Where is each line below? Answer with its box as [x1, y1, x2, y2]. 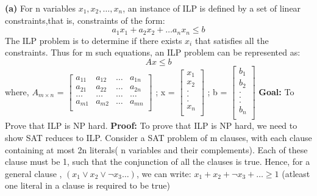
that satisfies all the [194, 34, 269, 46]
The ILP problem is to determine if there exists [5, 34, 182, 46]
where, [5, 85, 29, 98]
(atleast [282, 167, 310, 180]
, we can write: [136, 167, 191, 180]
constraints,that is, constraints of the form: [5, 13, 165, 26]
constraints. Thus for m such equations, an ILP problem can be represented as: [5, 46, 301, 59]
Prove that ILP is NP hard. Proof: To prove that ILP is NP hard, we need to [5, 119, 297, 132]
